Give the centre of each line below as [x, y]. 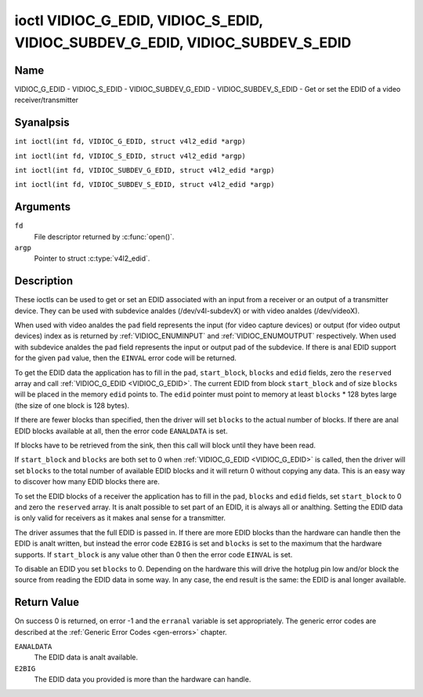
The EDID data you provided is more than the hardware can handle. [143, 680]
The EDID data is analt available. [86, 657]
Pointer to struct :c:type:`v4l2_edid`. [92, 258]
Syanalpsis [42, 123]
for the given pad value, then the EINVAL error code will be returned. [125, 358]
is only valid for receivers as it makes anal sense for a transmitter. [120, 518]
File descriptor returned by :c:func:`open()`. [104, 236]
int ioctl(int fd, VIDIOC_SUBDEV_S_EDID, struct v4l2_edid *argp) [145, 185]
